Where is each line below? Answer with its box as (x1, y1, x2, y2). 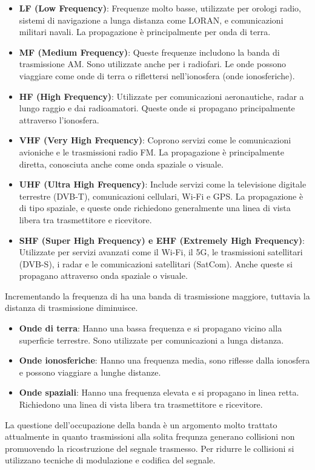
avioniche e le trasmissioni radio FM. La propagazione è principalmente (19, 145, 284, 158)
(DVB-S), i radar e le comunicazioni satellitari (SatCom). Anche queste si (19, 257, 293, 270)
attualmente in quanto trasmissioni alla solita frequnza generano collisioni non (5, 430, 295, 443)
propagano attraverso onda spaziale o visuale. (19, 269, 188, 282)
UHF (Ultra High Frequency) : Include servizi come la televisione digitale (19, 178, 307, 191)
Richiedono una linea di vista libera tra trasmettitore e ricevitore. (19, 398, 263, 411)
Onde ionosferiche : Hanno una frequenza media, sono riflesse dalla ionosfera (19, 354, 310, 367)
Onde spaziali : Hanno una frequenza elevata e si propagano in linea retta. (19, 386, 299, 399)
